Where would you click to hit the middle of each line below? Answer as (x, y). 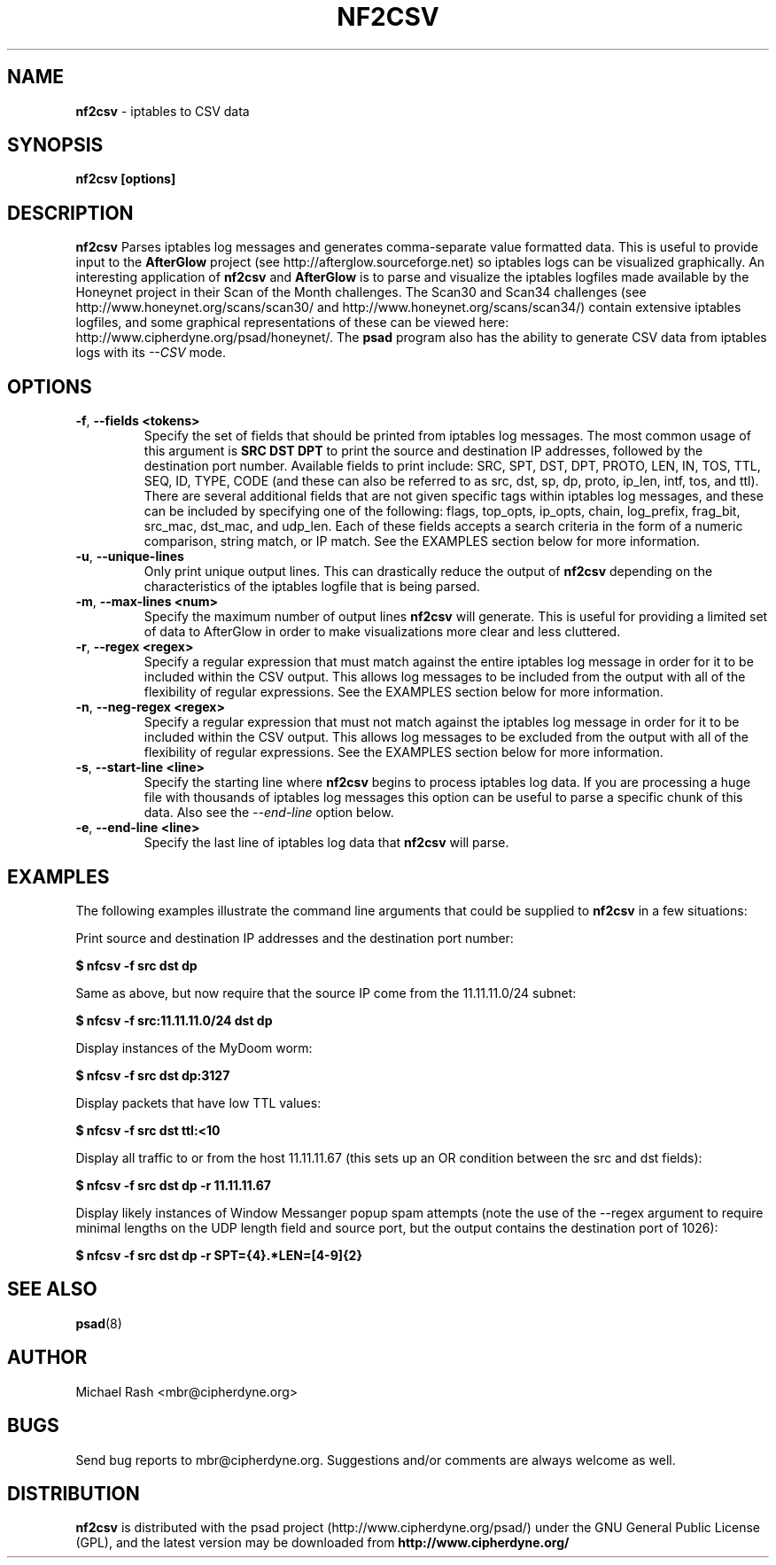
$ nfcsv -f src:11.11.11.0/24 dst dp (174, 1020)
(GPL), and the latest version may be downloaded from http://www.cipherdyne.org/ (322, 1543)
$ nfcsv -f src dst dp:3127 (153, 1075)
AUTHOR (47, 1358)
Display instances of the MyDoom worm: (194, 1047)
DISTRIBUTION (74, 1493)
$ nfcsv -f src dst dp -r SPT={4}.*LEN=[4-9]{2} (219, 1255)
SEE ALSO (52, 1289)
